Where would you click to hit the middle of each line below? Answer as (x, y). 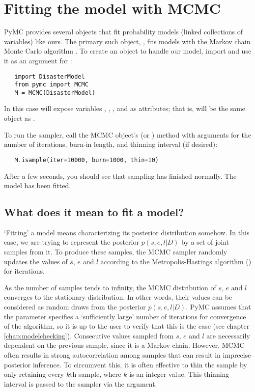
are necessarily (228, 335)
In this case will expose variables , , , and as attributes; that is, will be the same (125, 108)
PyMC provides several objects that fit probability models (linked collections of (124, 32)
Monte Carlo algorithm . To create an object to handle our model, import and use (128, 51)
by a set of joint (205, 242)
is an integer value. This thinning (179, 374)
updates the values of (36, 261)
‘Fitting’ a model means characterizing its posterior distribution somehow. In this (127, 232)
